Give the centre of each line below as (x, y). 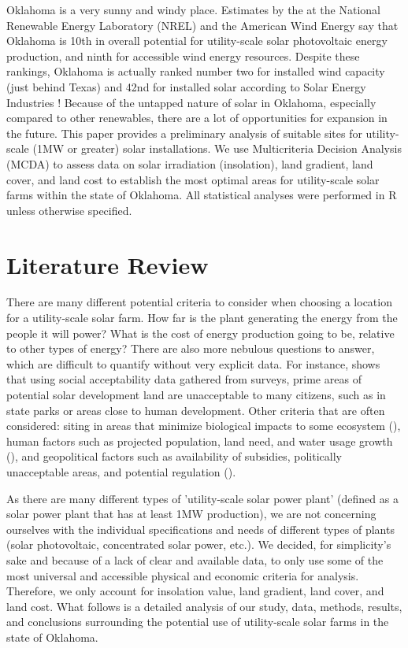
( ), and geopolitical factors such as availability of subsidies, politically (174, 456)
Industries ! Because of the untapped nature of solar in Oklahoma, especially (191, 102)
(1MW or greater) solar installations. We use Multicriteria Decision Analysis (217, 148)
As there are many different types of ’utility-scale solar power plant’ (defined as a (202, 498)
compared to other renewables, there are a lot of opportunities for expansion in (197, 118)
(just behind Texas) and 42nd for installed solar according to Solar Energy (186, 86)
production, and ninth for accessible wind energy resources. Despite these (183, 56)
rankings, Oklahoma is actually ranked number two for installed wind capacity (196, 71)
